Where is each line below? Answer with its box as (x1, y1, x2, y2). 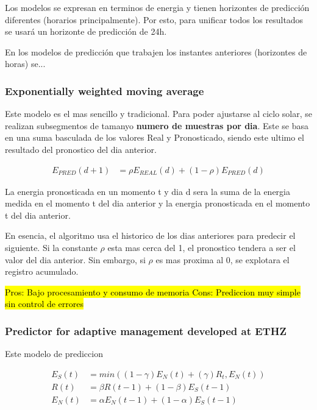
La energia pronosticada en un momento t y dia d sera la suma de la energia (5, 185, 290, 197)
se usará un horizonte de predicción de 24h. (5, 25, 167, 38)
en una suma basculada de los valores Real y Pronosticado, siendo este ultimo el (5, 131, 304, 144)
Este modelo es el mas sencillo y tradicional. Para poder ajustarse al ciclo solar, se (5, 107, 312, 120)
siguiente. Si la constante (5, 241, 98, 253)
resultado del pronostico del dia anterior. (5, 143, 157, 155)
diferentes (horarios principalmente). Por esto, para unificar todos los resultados (5, 13, 304, 26)
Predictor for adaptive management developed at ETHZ (5, 323, 287, 338)
